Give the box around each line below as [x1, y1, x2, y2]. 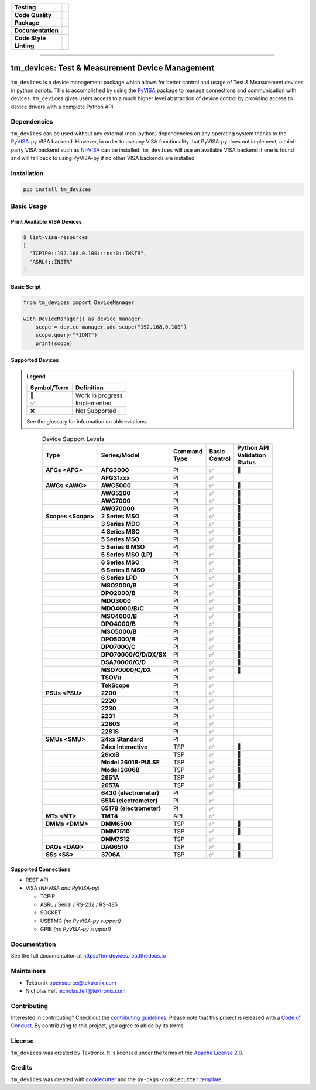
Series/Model [101, 451, 140, 459]
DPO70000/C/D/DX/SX [101, 650, 167, 658]
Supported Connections [11, 866, 71, 873]
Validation [237, 451, 266, 459]
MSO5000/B [101, 627, 137, 635]
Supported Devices [11, 357, 59, 364]
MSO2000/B [101, 581, 137, 589]
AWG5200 [101, 489, 131, 497]
